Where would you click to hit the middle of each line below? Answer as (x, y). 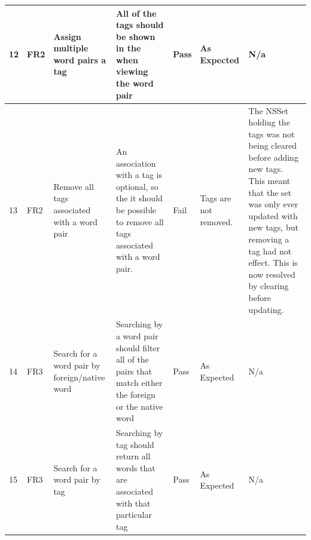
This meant (269, 181)
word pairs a (80, 59)
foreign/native (79, 377)
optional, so (137, 186)
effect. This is (273, 263)
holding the (269, 122)
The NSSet (269, 110)
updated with (273, 215)
